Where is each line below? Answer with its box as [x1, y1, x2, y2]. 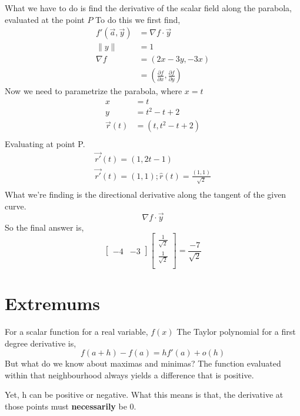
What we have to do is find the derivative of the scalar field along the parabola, [5, 2, 292, 14]
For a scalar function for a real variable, [5, 325, 148, 338]
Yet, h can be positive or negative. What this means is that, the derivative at [5, 388, 284, 401]
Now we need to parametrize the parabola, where [5, 85, 182, 97]
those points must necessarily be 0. [5, 400, 136, 412]
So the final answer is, [5, 221, 84, 233]
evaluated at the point [5, 13, 85, 25]
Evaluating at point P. [5, 137, 85, 149]
